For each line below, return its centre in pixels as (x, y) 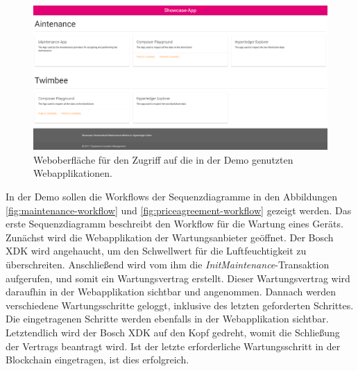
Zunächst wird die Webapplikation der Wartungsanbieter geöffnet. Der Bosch (170, 237)
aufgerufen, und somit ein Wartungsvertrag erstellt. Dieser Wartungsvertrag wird (178, 278)
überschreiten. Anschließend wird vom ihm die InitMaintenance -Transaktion (168, 265)
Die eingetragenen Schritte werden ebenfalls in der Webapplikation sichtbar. (167, 319)
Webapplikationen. (73, 173)
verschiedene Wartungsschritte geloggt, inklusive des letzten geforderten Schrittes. (180, 305)
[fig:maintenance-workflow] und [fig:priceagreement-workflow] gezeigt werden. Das (179, 210)
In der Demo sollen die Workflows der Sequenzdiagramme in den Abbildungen (172, 197)
